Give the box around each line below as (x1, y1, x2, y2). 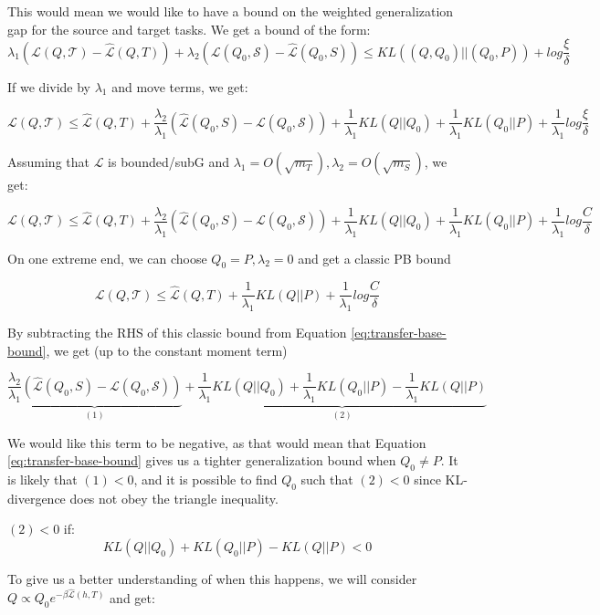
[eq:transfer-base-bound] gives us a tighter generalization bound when (7, 451, 396, 470)
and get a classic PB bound (298, 248, 451, 267)
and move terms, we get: (111, 77, 248, 96)
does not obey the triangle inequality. (69, 488, 279, 507)
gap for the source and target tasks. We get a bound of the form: (7, 19, 371, 38)
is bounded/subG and (108, 152, 230, 172)
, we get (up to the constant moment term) (46, 340, 288, 360)
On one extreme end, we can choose (7, 248, 207, 267)
